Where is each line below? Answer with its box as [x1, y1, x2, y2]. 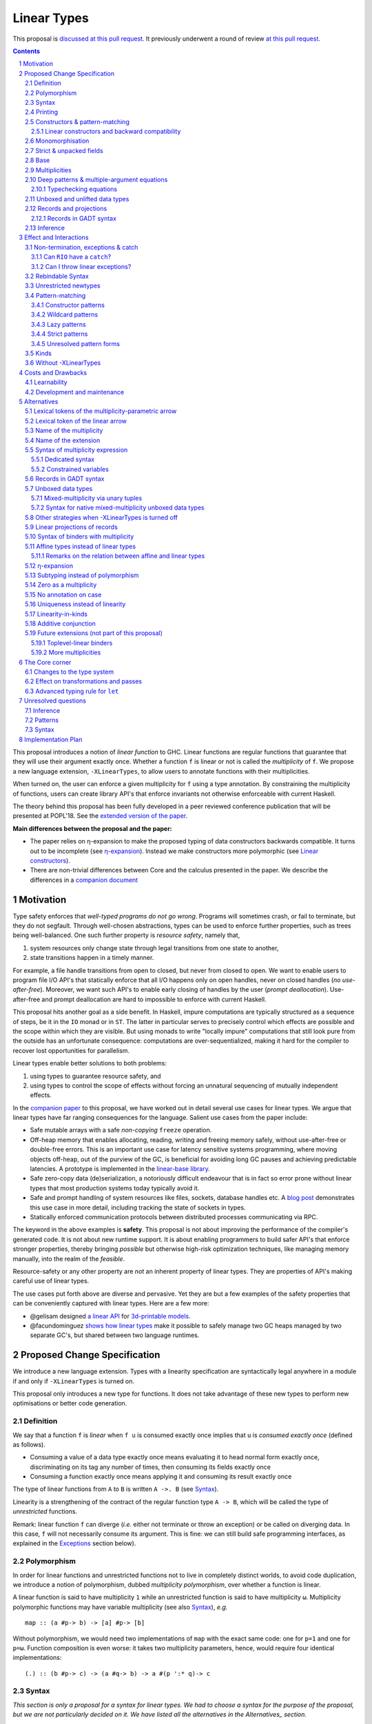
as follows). [12, 1440, 46, 1448]
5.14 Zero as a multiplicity [25, 581, 97, 589]
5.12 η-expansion [25, 561, 74, 570]
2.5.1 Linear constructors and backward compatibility [31, 128, 181, 136]
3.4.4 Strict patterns [31, 330, 88, 338]
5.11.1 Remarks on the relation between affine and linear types [31, 552, 205, 560]
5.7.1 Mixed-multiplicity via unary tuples [31, 494, 143, 502]
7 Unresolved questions [19, 696, 86, 705]
